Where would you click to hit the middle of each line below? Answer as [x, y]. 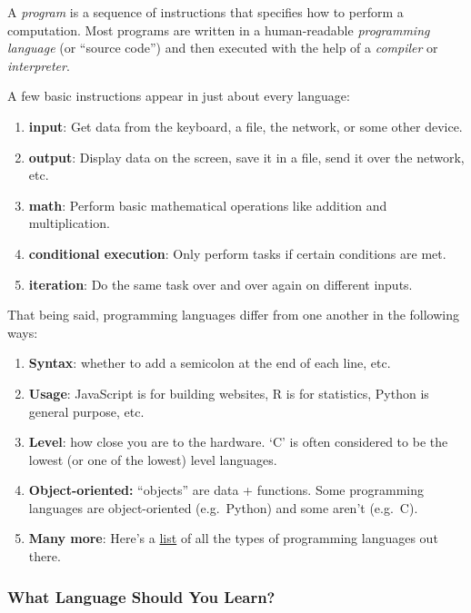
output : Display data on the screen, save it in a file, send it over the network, [246, 157]
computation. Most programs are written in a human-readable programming [219, 30]
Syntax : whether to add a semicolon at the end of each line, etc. [210, 363]
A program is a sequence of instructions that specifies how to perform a [205, 12]
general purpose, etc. [86, 411]
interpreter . [39, 65]
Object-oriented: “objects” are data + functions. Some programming [226, 490]
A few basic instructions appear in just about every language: [179, 96]
